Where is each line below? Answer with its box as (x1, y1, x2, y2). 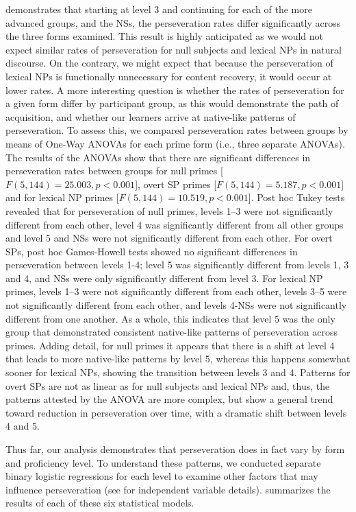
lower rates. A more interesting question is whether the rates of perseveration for (5, 82, 344, 97)
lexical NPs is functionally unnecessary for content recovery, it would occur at (5, 69, 332, 83)
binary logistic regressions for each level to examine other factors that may (5, 469, 318, 483)
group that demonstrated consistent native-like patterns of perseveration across (5, 325, 338, 339)
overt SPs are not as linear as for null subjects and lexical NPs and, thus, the (5, 378, 330, 393)
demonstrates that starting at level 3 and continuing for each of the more (5, 2, 312, 16)
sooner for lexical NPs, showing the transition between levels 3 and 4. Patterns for (5, 365, 351, 380)
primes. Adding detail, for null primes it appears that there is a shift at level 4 (5, 338, 335, 352)
